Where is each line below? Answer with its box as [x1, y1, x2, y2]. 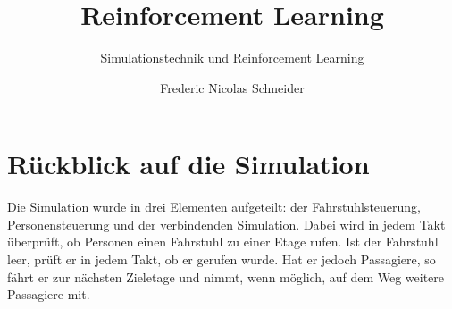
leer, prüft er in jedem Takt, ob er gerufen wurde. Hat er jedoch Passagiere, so [7, 250, 436, 269]
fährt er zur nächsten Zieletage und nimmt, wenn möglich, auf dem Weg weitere [7, 267, 445, 286]
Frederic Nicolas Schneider [160, 78, 305, 96]
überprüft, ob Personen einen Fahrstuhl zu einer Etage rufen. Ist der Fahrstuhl [7, 232, 439, 251]
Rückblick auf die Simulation [7, 146, 370, 182]
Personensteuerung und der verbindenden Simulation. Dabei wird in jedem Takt [7, 214, 446, 233]
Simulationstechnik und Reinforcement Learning [100, 48, 364, 67]
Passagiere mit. [7, 285, 90, 304]
